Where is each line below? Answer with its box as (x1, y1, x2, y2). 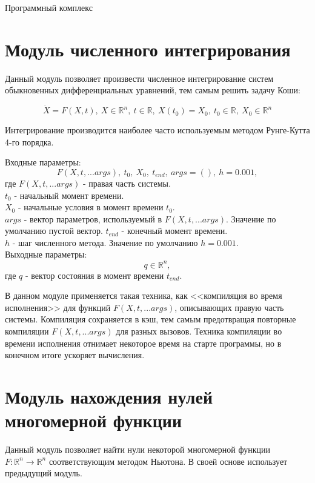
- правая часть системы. (83, 176, 171, 189)
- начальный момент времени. (14, 188, 124, 201)
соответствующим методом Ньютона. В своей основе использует (48, 455, 288, 467)
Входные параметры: (5, 156, 81, 168)
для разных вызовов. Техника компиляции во (116, 324, 282, 337)
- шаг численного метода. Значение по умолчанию (12, 236, 198, 248)
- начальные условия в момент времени (18, 201, 164, 213)
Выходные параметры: (5, 248, 87, 261)
